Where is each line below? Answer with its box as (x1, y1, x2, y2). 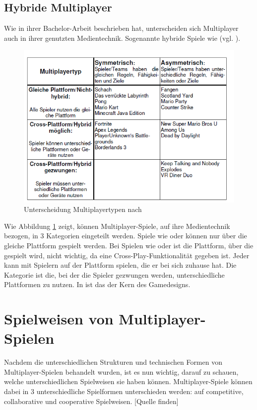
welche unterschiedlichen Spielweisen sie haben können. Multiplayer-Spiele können (4, 376, 253, 387)
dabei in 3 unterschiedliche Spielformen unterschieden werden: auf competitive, (4, 386, 244, 397)
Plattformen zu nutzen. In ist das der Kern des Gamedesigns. (4, 279, 191, 290)
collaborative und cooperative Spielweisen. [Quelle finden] (4, 396, 179, 406)
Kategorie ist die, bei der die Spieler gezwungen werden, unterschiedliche (4, 269, 225, 280)
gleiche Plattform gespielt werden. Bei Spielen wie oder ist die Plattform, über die (4, 240, 254, 250)
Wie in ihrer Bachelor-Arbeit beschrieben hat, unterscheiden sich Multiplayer (4, 23, 239, 33)
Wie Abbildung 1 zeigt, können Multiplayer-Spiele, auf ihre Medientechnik (4, 220, 230, 231)
